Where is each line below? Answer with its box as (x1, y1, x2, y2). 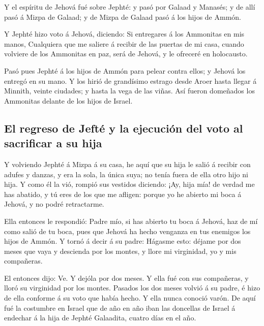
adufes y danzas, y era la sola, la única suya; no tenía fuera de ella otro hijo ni (4, 169, 248, 179)
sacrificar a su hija (4, 135, 102, 151)
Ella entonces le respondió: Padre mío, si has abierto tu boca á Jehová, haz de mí (4, 215, 258, 226)
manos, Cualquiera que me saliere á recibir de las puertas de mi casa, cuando (4, 38, 244, 49)
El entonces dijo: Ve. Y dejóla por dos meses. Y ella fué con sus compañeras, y (4, 272, 249, 283)
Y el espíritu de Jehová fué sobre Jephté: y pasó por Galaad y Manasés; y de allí (4, 2, 255, 12)
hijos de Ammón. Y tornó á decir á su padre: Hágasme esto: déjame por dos (4, 236, 241, 246)
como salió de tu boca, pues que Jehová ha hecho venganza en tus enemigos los (4, 225, 251, 236)
